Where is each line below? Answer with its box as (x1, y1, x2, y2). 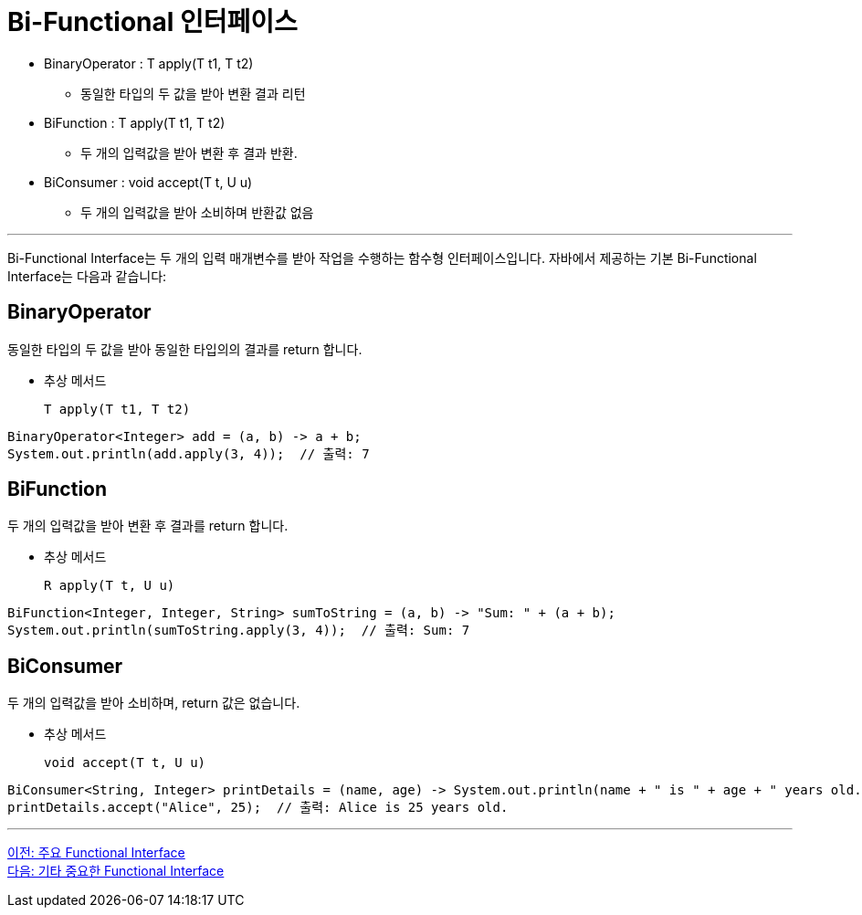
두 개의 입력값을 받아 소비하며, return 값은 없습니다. (7, 695, 300, 711)
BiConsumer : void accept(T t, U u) (44, 174, 253, 190)
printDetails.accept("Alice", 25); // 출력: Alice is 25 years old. (7, 800, 509, 815)
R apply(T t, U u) (44, 578, 175, 594)
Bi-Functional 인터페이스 (7, 6, 298, 37)
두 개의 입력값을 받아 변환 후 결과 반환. (80, 144, 298, 161)
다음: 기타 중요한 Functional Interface (7, 863, 225, 879)
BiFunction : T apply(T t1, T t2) (44, 114, 226, 131)
